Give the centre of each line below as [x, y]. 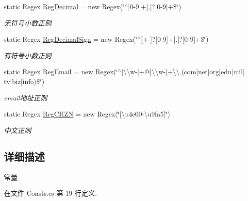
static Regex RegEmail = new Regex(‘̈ [61, 72]
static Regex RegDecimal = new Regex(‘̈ [64, 6]
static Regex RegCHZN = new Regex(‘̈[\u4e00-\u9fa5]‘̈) [87, 114]
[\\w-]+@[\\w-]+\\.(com [159, 72]
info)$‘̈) [33, 81]
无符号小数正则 [28, 23]
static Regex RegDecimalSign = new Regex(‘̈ [71, 39]
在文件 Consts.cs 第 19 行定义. [50, 193]
